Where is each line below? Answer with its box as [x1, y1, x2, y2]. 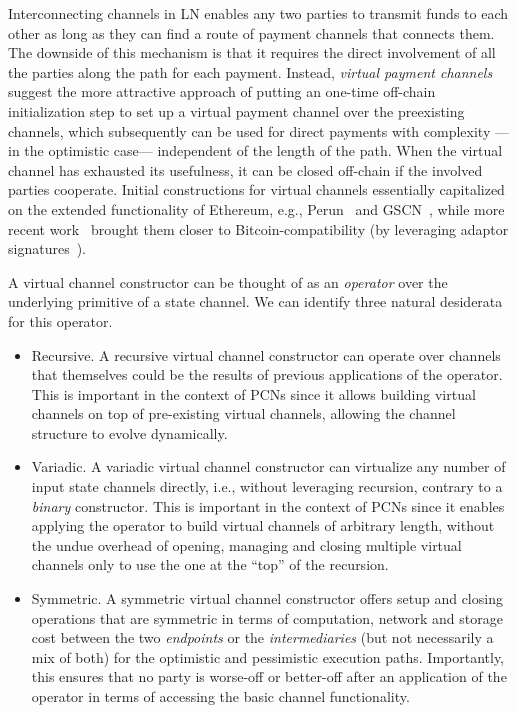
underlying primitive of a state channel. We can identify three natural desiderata [8, 291, 503, 312]
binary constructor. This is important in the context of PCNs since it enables [31, 495, 505, 516]
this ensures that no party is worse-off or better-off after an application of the [31, 666, 507, 687]
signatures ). [8, 238, 86, 259]
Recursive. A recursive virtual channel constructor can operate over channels [31, 344, 501, 365]
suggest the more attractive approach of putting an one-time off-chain [8, 81, 436, 102]
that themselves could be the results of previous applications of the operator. [31, 364, 503, 385]
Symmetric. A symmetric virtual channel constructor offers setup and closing [31, 588, 503, 609]
